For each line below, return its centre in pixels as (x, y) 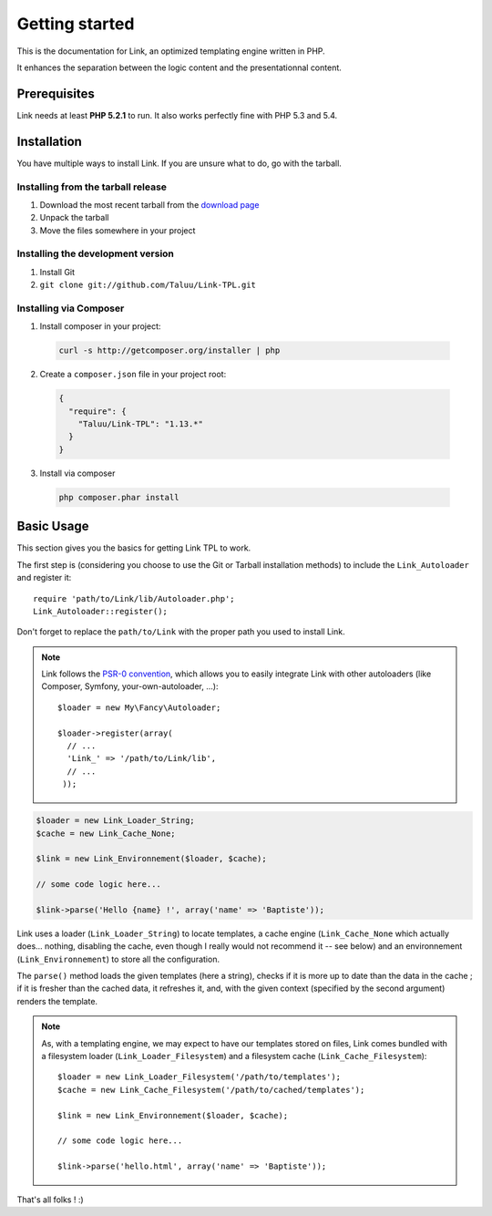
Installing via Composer (71, 308)
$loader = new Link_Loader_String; (115, 821)
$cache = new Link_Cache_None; (106, 833)
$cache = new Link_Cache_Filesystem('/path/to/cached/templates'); (211, 1090)
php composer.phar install (119, 497)
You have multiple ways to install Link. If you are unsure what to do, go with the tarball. (179, 163)
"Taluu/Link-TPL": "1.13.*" (141, 424)
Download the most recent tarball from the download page (149, 204)
